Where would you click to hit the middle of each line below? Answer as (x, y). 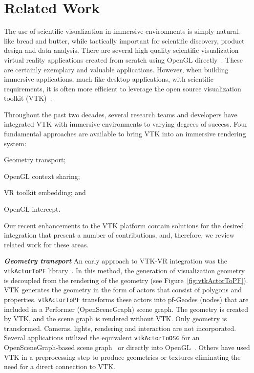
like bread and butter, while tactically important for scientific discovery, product (124, 40)
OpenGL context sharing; (42, 176)
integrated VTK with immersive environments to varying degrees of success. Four (126, 124)
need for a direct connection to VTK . (60, 366)
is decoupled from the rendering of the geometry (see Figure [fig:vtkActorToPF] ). (126, 280)
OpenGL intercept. (32, 209)
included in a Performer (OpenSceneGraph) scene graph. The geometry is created (126, 309)
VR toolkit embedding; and (45, 192)
